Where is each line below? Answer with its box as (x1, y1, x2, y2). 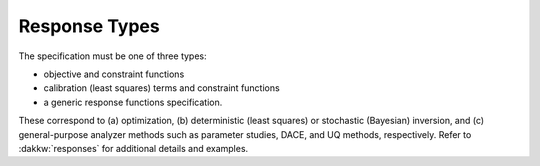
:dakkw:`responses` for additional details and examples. (18, 142, 249, 154)
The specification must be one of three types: (18, 50, 207, 62)
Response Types (18, 15, 160, 37)
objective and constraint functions (43, 68, 185, 80)
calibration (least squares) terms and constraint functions (43, 82, 280, 94)
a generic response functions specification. (43, 96, 223, 108)
